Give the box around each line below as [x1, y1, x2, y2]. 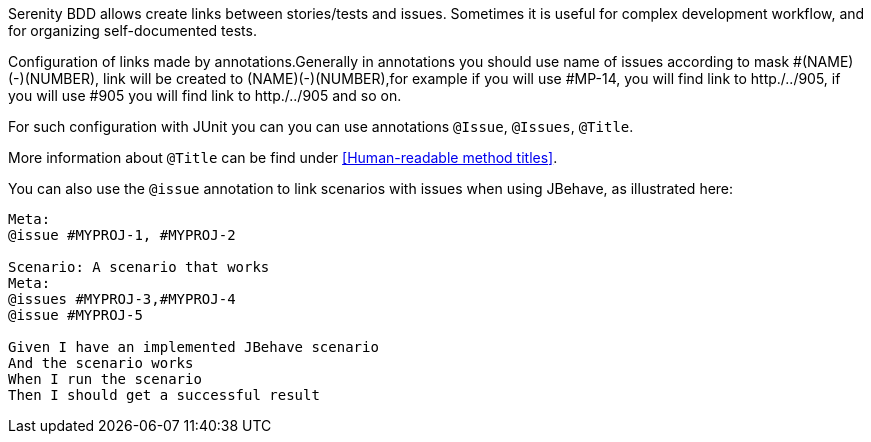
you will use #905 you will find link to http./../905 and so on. [8, 87, 402, 104]
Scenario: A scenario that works [8, 259, 270, 275]
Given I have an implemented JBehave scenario [8, 339, 379, 355]
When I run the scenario [8, 371, 202, 387]
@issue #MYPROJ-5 [8, 307, 143, 323]
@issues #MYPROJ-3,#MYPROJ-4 [8, 291, 236, 307]
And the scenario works [8, 355, 194, 371]
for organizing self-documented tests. [8, 22, 257, 39]
